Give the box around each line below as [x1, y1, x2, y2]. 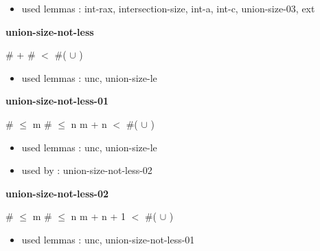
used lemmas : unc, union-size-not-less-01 [21, 232, 195, 246]
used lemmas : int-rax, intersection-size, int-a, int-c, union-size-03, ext [21, 1, 315, 15]
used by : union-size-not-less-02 [21, 163, 152, 177]
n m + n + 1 [71, 209, 126, 223]
